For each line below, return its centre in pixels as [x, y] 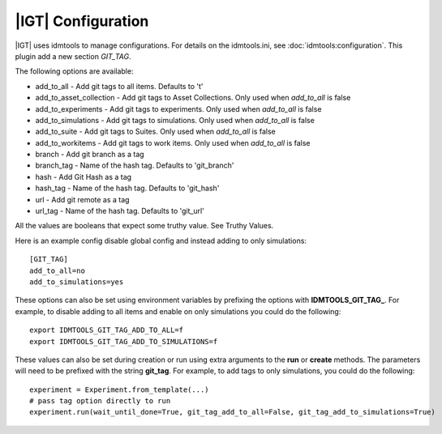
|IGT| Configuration [82, 21]
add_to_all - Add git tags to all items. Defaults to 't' [119, 86]
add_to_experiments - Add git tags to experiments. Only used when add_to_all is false [178, 108]
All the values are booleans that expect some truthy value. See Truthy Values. [144, 226]
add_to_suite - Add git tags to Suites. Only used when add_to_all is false [155, 132]
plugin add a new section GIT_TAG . [73, 56]
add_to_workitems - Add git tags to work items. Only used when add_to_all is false [173, 143]
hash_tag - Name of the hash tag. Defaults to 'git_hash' [127, 188]
